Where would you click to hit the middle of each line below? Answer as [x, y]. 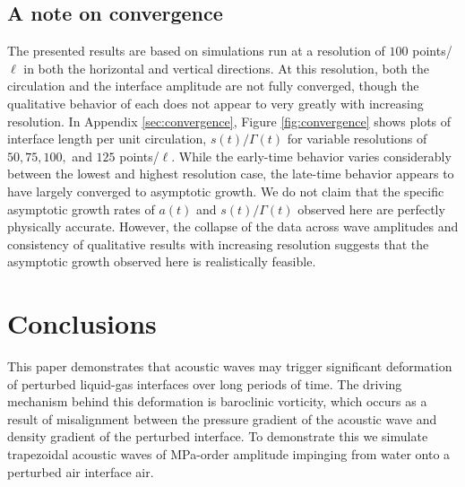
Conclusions [82, 323]
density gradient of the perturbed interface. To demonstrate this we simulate [218, 436]
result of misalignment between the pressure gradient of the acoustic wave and [222, 418]
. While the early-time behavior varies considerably [311, 156]
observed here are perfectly [371, 209]
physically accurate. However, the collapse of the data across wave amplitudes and [233, 226]
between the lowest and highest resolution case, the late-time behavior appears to [231, 174]
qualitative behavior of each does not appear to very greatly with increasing [215, 103]
